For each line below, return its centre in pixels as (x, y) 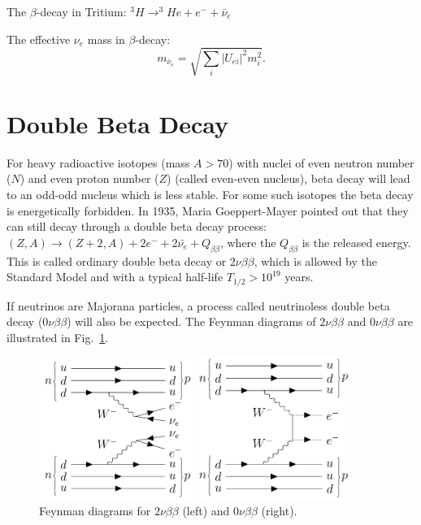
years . (299, 277)
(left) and (206, 511)
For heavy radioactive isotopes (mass (98, 162)
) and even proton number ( (89, 178)
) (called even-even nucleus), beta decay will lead (289, 178)
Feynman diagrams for (95, 511)
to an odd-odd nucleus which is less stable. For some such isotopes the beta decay (210, 195)
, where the (248, 242)
